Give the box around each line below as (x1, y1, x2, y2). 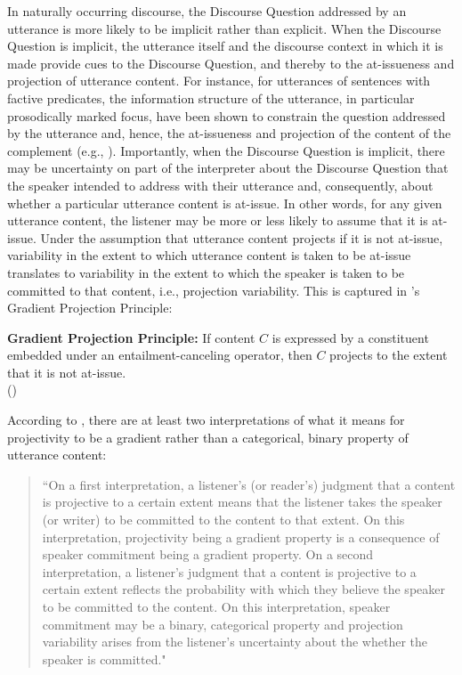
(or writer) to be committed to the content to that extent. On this (42, 510, 405, 529)
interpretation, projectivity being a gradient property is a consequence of (42, 527, 440, 546)
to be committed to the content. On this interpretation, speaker (42, 598, 391, 615)
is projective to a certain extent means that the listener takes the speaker (42, 492, 442, 511)
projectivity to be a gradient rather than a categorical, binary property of (7, 427, 409, 446)
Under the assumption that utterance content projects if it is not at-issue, (40, 228, 443, 247)
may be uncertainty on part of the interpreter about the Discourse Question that (7, 159, 449, 177)
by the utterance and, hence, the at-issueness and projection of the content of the (7, 124, 451, 142)
